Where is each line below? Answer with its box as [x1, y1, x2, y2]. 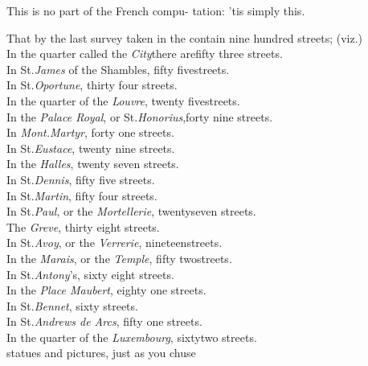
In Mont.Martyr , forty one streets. [6, 124, 174, 141]
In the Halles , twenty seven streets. [6, 155, 179, 172]
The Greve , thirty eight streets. [6, 218, 160, 235]
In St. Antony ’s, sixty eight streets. [6, 265, 174, 282]
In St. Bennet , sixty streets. [6, 297, 138, 314]
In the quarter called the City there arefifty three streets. [6, 45, 283, 62]
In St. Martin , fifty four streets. [6, 187, 157, 204]
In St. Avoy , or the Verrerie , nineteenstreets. [6, 234, 223, 251]
